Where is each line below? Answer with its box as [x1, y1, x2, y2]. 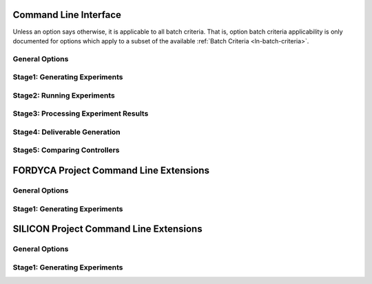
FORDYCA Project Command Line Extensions [12, 165, 210, 177]
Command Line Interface [12, 9, 122, 21]
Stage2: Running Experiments [12, 90, 115, 100]
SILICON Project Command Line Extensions [12, 223, 203, 235]
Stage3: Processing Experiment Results [12, 109, 149, 118]
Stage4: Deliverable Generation [12, 127, 121, 137]
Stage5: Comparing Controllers [12, 145, 120, 155]
